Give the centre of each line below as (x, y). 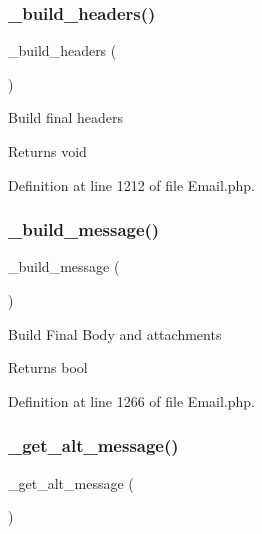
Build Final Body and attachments (115, 333)
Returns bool (48, 367)
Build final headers (66, 117)
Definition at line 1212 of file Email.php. (131, 184)
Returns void (47, 151)
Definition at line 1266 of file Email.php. (131, 400)
